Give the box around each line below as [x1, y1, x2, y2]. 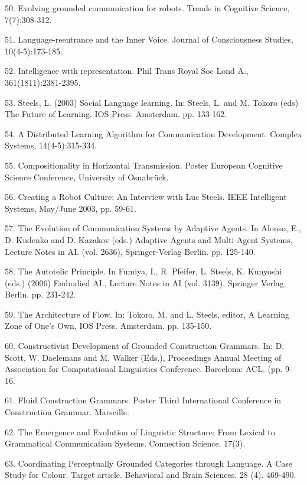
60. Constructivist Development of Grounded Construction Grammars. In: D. [5, 339, 285, 352]
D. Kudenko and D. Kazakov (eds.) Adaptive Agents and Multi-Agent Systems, [5, 233, 293, 245]
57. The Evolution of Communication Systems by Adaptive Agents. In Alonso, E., [5, 222, 301, 234]
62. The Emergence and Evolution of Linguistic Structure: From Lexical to [5, 425, 275, 438]
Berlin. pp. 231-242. [5, 288, 76, 300]
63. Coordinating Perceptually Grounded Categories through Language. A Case [5, 457, 292, 469]
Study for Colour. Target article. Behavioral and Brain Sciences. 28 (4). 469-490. [5, 468, 296, 481]
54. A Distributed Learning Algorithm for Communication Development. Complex [5, 127, 302, 140]
